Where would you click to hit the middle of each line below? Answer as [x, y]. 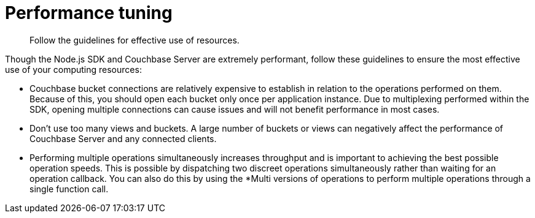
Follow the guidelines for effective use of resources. [135, 40]
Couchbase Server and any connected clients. [123, 138]
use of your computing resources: [73, 69]
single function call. [69, 189]
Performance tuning [89, 13]
